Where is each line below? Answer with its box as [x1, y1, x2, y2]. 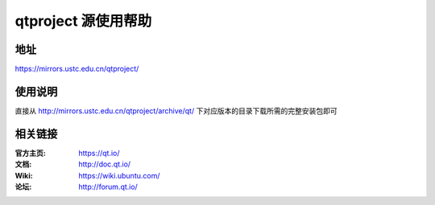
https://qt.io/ [78, 148, 120, 158]
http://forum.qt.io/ [78, 182, 139, 192]
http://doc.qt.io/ [78, 159, 131, 169]
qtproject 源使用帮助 [14, 12, 152, 30]
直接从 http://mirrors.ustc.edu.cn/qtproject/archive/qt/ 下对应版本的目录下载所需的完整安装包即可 [14, 105, 338, 116]
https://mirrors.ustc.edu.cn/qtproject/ [14, 64, 139, 74]
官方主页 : [14, 148, 46, 158]
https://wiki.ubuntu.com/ [78, 170, 160, 180]
